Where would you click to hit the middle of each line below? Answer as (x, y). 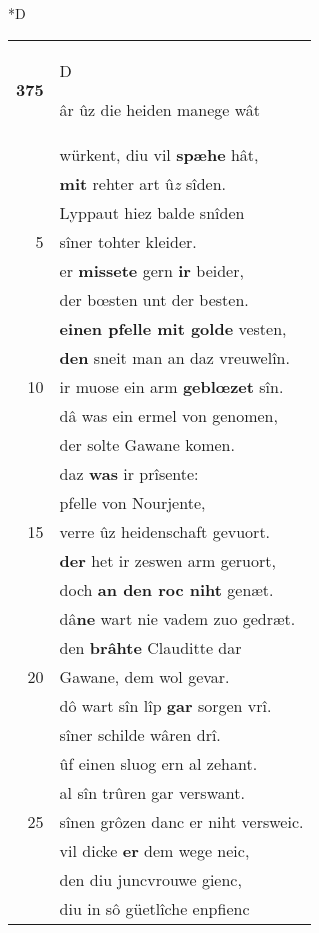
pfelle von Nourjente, (132, 502)
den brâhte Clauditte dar (150, 647)
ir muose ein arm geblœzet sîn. (171, 386)
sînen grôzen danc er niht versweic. (181, 821)
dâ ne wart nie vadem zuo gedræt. (177, 618)
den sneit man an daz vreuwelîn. (174, 357)
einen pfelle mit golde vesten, (173, 328)
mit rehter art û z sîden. (142, 183)
